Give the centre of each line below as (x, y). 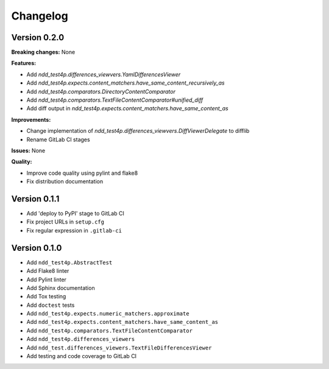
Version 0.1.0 (37, 248)
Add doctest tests (51, 305)
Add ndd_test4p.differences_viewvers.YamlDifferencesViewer (104, 74)
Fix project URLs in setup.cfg (65, 222)
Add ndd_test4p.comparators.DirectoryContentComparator (101, 91)
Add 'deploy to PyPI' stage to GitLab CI (75, 214)
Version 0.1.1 (35, 199)
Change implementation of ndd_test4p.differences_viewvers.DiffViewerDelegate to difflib (138, 131)
